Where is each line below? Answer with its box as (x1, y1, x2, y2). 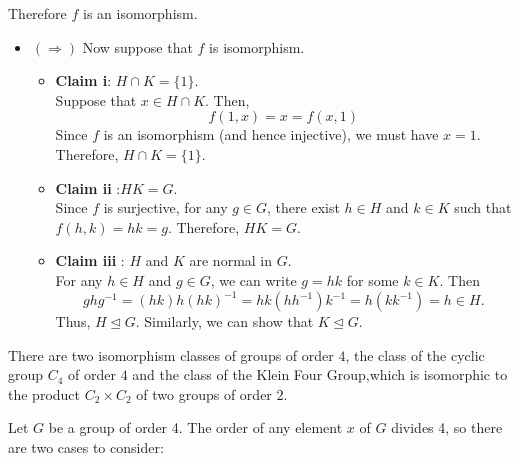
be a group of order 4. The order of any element (48, 417, 343, 438)
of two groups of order (136, 383, 272, 404)
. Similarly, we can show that (135, 311, 314, 332)
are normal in (189, 250, 273, 271)
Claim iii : (55, 250, 125, 271)
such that (454, 197, 512, 218)
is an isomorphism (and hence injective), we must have (103, 124, 439, 145)
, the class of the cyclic (345, 344, 485, 365)
